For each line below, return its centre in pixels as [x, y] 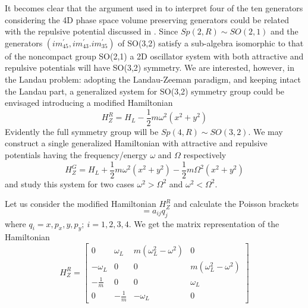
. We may [265, 131]
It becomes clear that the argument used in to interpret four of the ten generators [154, 8]
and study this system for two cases [70, 183]
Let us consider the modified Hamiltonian [81, 204]
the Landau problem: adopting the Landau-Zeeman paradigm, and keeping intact [153, 79]
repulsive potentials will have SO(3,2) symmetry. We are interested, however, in [150, 67]
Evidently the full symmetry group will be [82, 131]
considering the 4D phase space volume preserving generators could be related [147, 19]
